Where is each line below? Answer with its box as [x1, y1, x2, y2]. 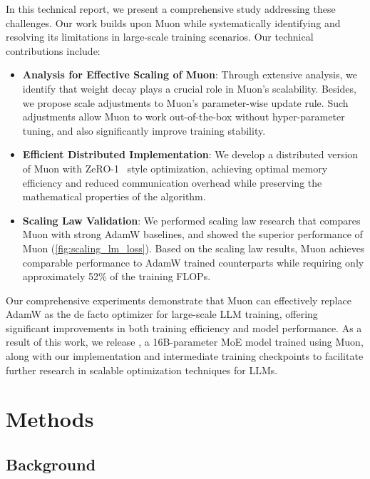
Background [6, 453, 96, 475]
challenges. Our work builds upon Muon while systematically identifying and [6, 15, 341, 30]
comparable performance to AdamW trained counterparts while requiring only [22, 254, 364, 269]
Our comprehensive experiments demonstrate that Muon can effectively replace [6, 292, 351, 307]
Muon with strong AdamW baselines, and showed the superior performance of [22, 227, 363, 242]
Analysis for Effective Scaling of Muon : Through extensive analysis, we [22, 67, 357, 82]
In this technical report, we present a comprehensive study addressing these [6, 1, 336, 16]
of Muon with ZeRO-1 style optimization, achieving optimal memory [22, 160, 328, 175]
